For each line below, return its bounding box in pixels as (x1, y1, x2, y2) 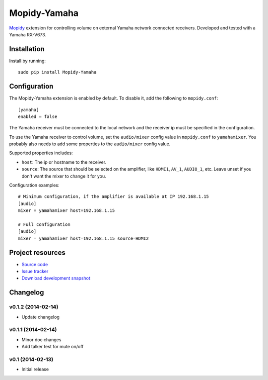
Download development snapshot (21, 275, 90, 281)
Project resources (9, 248, 66, 257)
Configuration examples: (9, 182, 60, 189)
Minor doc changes (21, 336, 62, 343)
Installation (9, 45, 45, 53)
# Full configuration (18, 222, 70, 227)
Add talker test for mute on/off (21, 344, 84, 350)
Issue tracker (21, 269, 49, 275)
